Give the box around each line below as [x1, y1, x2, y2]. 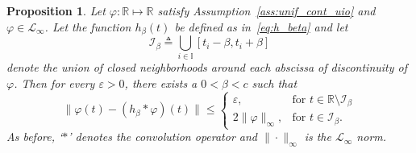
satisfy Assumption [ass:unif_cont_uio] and [157, 2, 376, 19]
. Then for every [14, 74, 95, 91]
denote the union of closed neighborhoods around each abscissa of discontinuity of [6, 59, 408, 76]
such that [252, 74, 297, 91]
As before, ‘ [6, 128, 63, 145]
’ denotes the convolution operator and [68, 128, 258, 145]
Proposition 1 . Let [6, 2, 106, 19]
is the [304, 128, 331, 145]
